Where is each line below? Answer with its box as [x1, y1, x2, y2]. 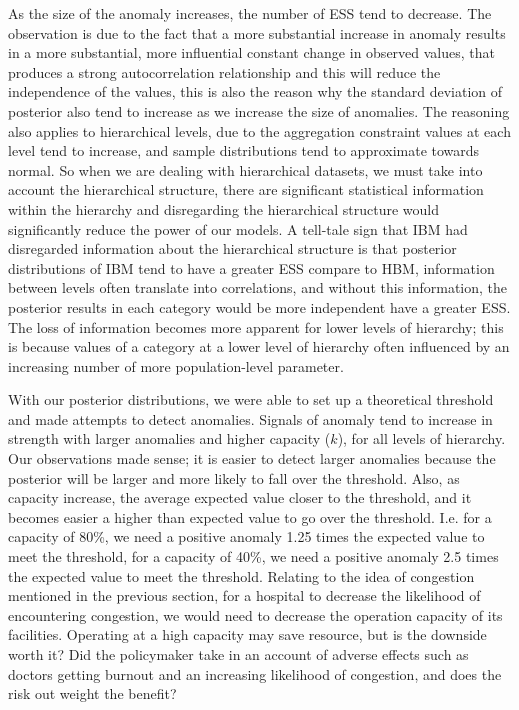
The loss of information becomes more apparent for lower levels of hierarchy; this [8, 316, 504, 337]
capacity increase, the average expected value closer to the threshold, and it [8, 487, 472, 508]
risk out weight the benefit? [8, 683, 177, 704]
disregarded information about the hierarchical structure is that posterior [8, 238, 457, 259]
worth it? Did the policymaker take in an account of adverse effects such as [8, 644, 469, 664]
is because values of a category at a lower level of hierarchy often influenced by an [8, 336, 510, 357]
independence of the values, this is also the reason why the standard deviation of [8, 81, 503, 102]
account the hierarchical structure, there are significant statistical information [8, 179, 484, 200]
